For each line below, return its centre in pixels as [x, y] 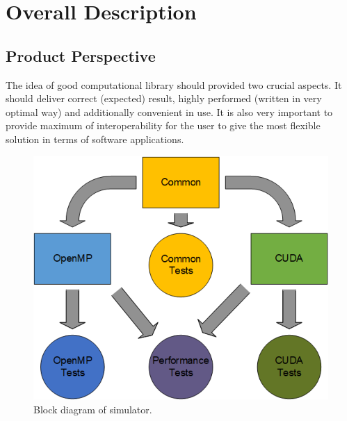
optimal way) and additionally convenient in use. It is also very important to [169, 112]
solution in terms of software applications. [95, 139]
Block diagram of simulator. [93, 409]
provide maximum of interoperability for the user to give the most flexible [163, 125]
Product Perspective [81, 55]
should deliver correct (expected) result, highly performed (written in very [164, 98]
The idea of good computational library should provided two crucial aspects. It [174, 84]
